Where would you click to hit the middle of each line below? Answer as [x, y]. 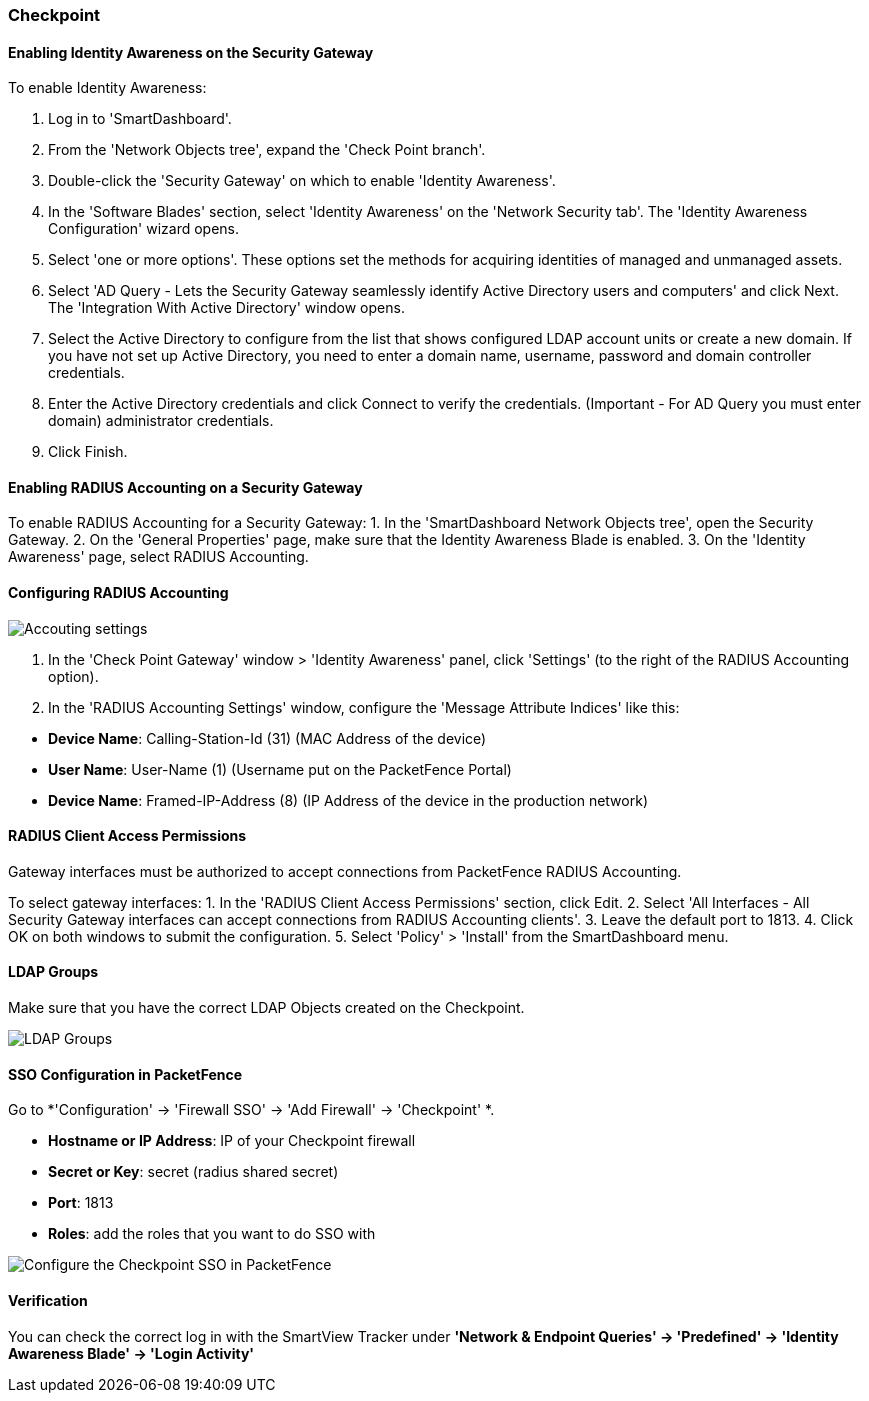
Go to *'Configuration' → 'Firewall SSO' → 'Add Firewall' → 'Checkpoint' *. [251, 1110]
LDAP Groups [53, 972]
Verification [48, 1300]
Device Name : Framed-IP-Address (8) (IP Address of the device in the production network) [348, 800]
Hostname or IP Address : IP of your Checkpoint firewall [232, 1141]
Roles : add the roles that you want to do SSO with [212, 1234]
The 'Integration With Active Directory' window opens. [226, 308]
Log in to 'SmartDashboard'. [140, 119]
